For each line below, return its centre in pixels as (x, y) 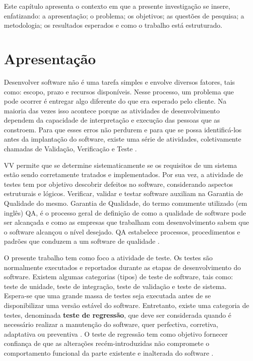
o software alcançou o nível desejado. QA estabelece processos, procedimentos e (122, 231)
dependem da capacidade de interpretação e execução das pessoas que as (112, 120)
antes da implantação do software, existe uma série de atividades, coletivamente (123, 139)
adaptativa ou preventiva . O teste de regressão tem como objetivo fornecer (116, 334)
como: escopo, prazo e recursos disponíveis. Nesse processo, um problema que (119, 91)
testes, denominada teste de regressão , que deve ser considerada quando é (118, 315)
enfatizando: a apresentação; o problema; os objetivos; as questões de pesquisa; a (124, 15)
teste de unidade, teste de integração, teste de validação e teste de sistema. (115, 286)
